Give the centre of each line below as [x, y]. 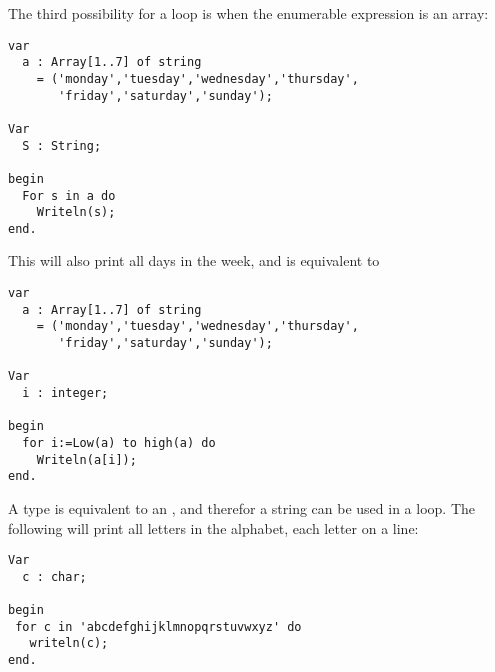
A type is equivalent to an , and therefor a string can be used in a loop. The [242, 507]
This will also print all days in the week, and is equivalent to [194, 260]
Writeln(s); [76, 212]
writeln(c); [69, 643]
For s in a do [69, 195]
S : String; [62, 145]
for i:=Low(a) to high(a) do [119, 442]
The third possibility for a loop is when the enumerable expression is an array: [248, 13]
